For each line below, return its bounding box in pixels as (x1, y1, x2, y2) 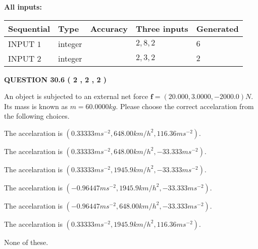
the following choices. (4, 111, 70, 121)
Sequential (8, 22, 50, 34)
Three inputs (136, 22, 188, 34)
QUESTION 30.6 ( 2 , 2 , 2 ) (4, 74, 107, 84)
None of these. (4, 236, 48, 247)
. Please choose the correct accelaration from (116, 101, 254, 111)
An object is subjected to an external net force (4, 91, 148, 102)
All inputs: (4, 2, 42, 12)
